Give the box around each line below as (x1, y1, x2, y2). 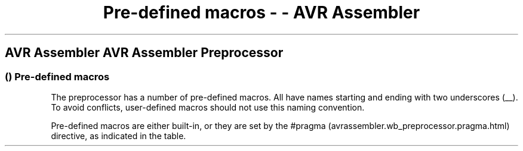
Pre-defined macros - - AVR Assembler (103, 2, 420, 23)
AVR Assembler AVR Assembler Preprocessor (5, 45, 284, 61)
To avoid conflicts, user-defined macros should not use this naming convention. (51, 102, 365, 112)
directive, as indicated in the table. (51, 130, 186, 141)
